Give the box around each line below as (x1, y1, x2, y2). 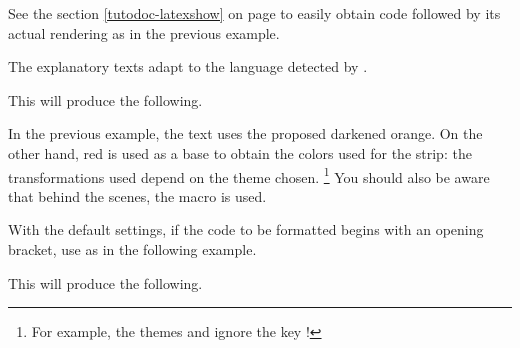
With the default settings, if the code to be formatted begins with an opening (8, 219, 484, 240)
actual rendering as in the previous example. (8, 22, 280, 43)
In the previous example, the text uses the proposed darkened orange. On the (8, 123, 483, 144)
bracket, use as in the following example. (8, 239, 257, 259)
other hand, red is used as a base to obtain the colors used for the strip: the (8, 142, 472, 163)
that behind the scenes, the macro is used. (8, 185, 267, 206)
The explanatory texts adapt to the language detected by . (8, 56, 368, 77)
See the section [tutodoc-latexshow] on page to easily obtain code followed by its (8, 3, 501, 23)
